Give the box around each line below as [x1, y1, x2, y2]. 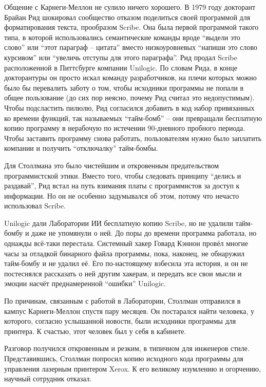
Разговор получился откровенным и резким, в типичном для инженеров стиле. [4, 343, 250, 354]
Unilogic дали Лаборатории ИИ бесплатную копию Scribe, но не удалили [4, 217, 233, 228]
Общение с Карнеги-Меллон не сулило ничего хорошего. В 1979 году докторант [4, 2, 256, 12]
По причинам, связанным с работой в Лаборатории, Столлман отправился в [4, 295, 241, 306]
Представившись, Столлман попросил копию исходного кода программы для [4, 353, 243, 363]
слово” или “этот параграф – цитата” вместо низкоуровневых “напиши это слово [4, 42, 257, 52]
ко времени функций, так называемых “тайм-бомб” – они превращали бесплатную [4, 112, 262, 123]
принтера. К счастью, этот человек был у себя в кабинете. [4, 325, 186, 336]
